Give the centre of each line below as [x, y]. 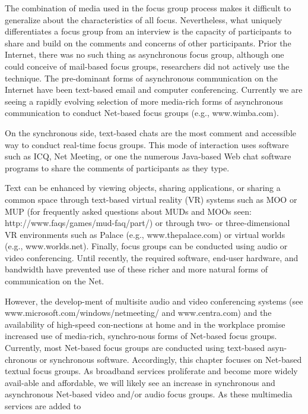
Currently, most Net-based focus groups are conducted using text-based [135, 348]
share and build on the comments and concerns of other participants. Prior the [148, 43]
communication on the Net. [55, 281]
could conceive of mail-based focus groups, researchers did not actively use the [147, 66]
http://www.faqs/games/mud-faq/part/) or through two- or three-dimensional [147, 223]
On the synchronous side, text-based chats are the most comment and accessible [151, 132]
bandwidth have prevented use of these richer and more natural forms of [136, 269]
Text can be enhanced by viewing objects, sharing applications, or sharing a [143, 188]
